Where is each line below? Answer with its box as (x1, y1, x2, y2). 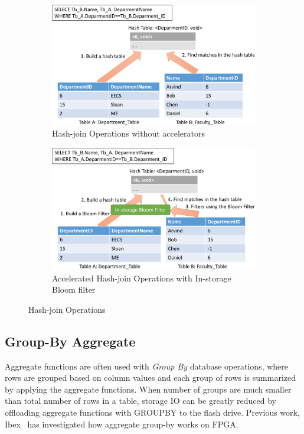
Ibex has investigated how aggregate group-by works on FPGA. (5, 417, 238, 430)
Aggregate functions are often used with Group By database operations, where (5, 359, 289, 372)
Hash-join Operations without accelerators (52, 127, 205, 140)
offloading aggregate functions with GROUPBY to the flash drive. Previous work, (5, 406, 300, 418)
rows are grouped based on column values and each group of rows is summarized (5, 371, 296, 384)
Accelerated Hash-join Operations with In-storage (52, 271, 231, 284)
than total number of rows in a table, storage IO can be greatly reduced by (5, 394, 277, 407)
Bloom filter (52, 283, 96, 296)
